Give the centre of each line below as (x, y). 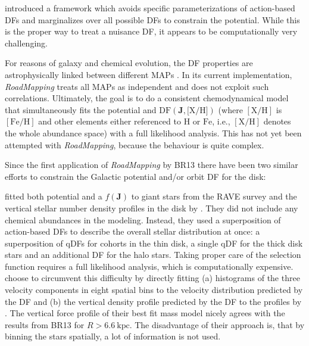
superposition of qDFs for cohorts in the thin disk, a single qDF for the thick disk (154, 243)
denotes (277, 121)
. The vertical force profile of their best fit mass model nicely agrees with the (145, 313)
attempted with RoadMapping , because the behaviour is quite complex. (135, 144)
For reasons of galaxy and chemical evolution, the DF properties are (129, 63)
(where (230, 109)
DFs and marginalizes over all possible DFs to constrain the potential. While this (152, 19)
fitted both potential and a (54, 196)
